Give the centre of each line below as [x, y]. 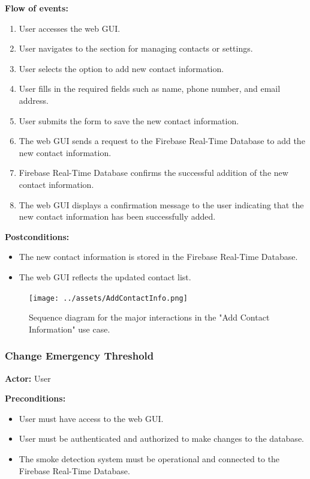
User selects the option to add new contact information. [121, 68]
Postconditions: [37, 236]
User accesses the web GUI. [70, 28]
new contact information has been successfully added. [117, 216]
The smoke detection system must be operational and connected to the [149, 458]
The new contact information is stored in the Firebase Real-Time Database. [158, 257]
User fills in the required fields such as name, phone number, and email [150, 89]
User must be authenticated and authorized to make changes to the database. [161, 438]
